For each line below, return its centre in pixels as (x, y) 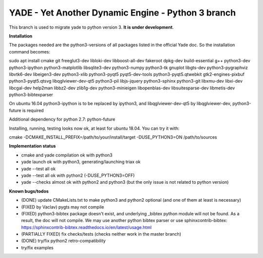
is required (33, 110)
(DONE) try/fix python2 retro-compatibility (63, 241)
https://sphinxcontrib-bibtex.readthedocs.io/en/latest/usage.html (86, 227)
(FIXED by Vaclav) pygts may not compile (63, 207)
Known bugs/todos (29, 191)
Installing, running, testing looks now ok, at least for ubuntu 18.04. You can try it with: (94, 128)
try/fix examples (37, 247)
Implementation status (32, 146)
